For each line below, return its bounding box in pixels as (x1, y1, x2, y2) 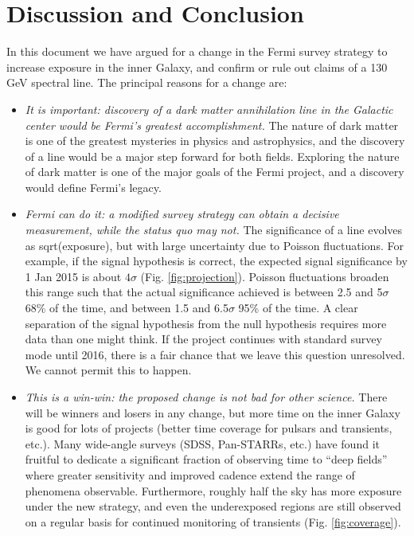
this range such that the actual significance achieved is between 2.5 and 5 (25, 284, 383, 300)
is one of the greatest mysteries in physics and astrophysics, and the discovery (25, 132, 405, 149)
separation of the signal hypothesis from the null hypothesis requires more (25, 315, 387, 331)
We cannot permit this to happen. (25, 362, 192, 378)
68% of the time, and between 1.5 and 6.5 (25, 299, 228, 316)
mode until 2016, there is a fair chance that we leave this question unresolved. (25, 346, 405, 362)
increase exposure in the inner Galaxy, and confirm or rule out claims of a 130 (6, 58, 388, 75)
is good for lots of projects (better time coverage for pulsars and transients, (25, 420, 393, 436)
